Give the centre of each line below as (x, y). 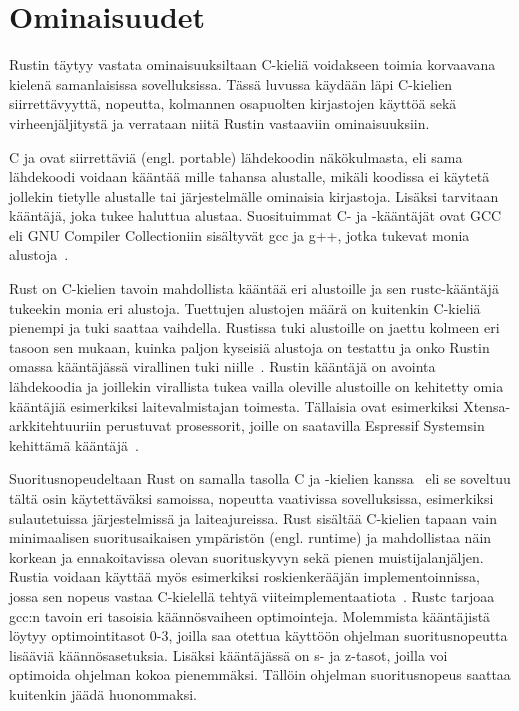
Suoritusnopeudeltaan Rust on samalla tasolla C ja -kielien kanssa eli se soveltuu (260, 478)
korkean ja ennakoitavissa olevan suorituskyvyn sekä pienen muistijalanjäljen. (246, 556)
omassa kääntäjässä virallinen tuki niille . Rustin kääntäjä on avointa (222, 366)
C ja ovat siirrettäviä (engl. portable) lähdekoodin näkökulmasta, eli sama (236, 156)
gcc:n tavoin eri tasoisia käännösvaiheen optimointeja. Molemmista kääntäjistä (250, 615)
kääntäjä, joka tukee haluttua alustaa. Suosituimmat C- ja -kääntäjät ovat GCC (255, 215)
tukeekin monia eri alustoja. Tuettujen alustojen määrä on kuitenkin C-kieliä (245, 307)
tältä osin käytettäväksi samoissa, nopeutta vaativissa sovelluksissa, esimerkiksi (251, 498)
